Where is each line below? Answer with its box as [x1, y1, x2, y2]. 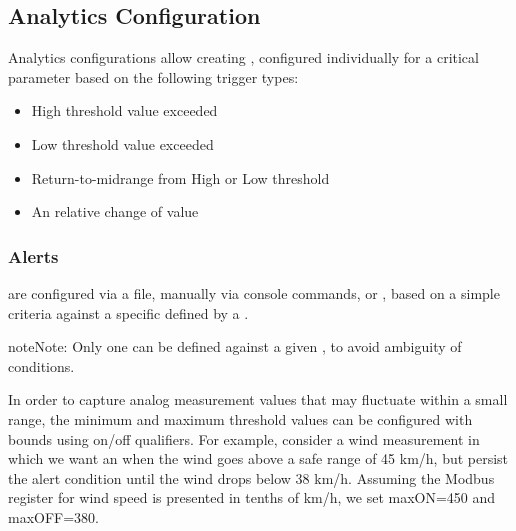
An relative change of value [31, 201, 199, 222]
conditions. [8, 355, 75, 376]
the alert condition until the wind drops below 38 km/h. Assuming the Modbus [8, 467, 495, 488]
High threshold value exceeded [31, 100, 218, 121]
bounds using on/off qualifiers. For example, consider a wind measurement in [8, 428, 480, 449]
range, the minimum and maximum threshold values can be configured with [8, 408, 473, 429]
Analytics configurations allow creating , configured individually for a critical [8, 47, 479, 68]
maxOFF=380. [8, 506, 100, 527]
